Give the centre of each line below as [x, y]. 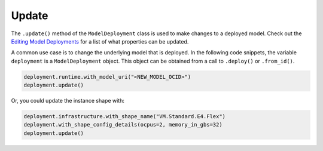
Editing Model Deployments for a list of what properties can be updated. [100, 41]
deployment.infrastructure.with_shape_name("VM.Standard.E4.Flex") [125, 117]
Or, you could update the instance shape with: [68, 101]
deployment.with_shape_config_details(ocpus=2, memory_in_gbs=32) [123, 125]
